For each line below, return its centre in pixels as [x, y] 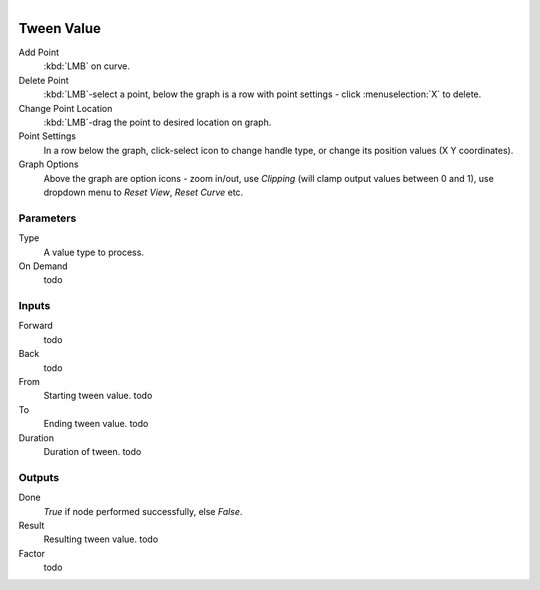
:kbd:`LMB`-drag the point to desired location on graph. [157, 122]
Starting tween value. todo [98, 396]
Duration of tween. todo [92, 451]
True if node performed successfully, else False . [143, 511]
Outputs [39, 477]
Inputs [34, 306]
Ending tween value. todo [96, 424]
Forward [36, 326]
